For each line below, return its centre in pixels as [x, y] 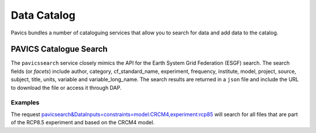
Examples [25, 103]
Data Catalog [43, 15]
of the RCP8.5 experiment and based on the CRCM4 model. [83, 123]
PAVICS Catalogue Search [59, 49]
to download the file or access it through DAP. [66, 87]
